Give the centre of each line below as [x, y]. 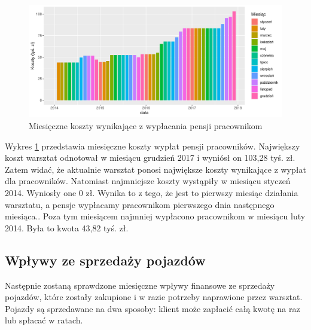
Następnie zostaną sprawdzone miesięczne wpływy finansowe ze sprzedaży [140, 285]
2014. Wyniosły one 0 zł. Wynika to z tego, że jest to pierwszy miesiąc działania [152, 192]
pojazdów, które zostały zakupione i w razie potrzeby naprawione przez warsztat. [154, 297]
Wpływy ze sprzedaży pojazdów [105, 260]
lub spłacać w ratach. [44, 320]
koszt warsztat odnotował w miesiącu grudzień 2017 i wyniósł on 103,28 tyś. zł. [150, 158]
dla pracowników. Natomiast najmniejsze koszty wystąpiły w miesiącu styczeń [148, 181]
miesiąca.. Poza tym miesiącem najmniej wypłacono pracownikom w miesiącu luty [155, 216]
